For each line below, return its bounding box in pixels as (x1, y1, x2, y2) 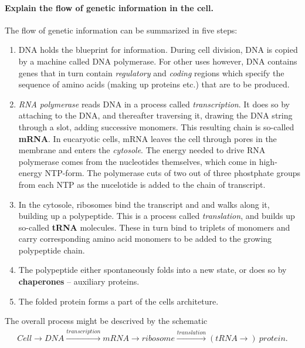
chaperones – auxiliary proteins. (18, 275, 140, 288)
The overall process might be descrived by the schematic (5, 315, 208, 327)
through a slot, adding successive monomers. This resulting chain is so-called (18, 120, 294, 133)
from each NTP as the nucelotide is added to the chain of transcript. (18, 178, 266, 190)
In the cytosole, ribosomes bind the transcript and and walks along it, (18, 198, 270, 210)
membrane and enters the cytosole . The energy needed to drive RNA (18, 144, 266, 156)
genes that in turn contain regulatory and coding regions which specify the (18, 66, 284, 79)
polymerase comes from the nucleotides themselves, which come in (18, 155, 257, 167)
